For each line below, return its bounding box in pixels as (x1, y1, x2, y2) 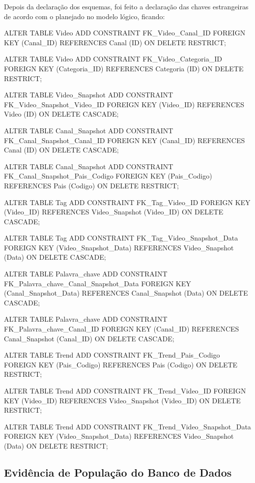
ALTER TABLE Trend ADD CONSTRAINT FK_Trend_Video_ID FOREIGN (4, 386, 246, 395)
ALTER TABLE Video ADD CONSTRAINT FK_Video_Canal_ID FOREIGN (4, 28, 246, 38)
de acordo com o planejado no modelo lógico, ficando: (4, 11, 165, 21)
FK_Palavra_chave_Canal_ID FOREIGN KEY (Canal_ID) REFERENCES (4, 324, 239, 334)
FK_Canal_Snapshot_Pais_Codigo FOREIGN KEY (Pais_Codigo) (4, 171, 212, 181)
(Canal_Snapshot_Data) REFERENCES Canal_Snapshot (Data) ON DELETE (4, 288, 248, 298)
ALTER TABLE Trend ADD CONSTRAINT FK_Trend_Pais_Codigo (4, 350, 220, 360)
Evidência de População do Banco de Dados (4, 464, 232, 480)
